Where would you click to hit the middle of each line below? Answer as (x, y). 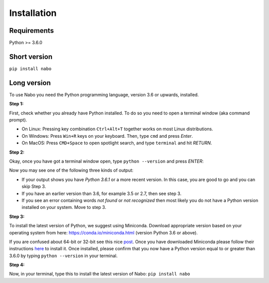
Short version (31, 56)
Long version (30, 83)
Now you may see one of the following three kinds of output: (71, 170)
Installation (33, 13)
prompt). (18, 120)
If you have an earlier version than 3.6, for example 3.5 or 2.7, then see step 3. (102, 193)
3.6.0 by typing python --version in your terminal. (64, 256)
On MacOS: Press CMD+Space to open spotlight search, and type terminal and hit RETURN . (117, 143)
